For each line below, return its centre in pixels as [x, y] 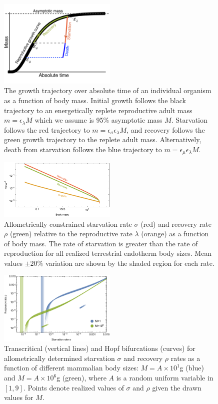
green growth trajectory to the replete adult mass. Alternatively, [103, 139]
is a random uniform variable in [165, 378]
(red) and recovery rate [176, 224]
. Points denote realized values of [73, 387]
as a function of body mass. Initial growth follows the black [95, 100]
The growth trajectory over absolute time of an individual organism [108, 90]
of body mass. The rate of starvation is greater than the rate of [101, 243]
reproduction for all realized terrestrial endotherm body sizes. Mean [108, 253]
